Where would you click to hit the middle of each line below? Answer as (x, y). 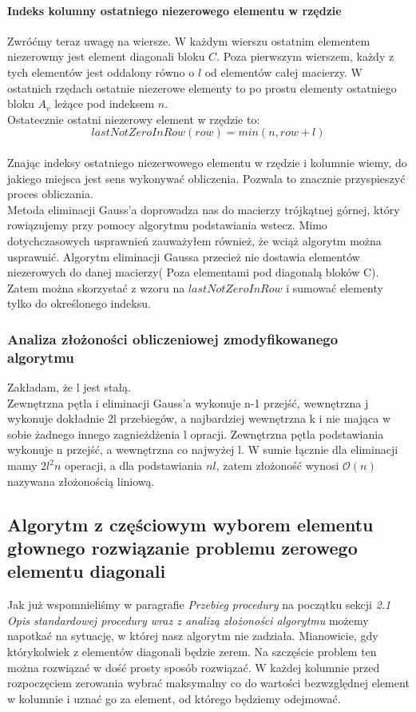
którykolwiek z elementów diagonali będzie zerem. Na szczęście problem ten (192, 651)
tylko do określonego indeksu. (79, 303)
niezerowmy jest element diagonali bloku (106, 56)
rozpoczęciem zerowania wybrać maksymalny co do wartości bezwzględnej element (208, 683)
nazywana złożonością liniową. (81, 481)
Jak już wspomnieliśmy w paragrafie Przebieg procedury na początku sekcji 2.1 (199, 605)
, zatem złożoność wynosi (277, 465)
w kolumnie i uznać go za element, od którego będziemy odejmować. (174, 698)
